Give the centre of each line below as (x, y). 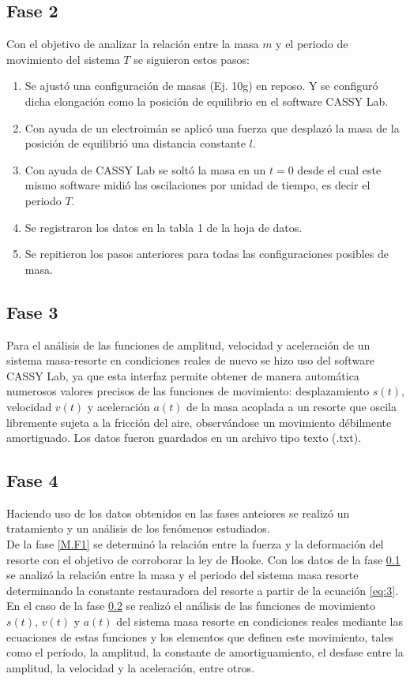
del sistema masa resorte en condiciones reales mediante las (260, 621)
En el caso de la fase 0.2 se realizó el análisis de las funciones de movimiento (191, 606)
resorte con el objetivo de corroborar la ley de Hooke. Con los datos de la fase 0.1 (203, 559)
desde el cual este (339, 169)
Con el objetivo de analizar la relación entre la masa (133, 44)
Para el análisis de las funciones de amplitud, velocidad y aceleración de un (188, 344)
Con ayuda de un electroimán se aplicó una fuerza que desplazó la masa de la (212, 127)
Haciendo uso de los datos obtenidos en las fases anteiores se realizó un (178, 513)
